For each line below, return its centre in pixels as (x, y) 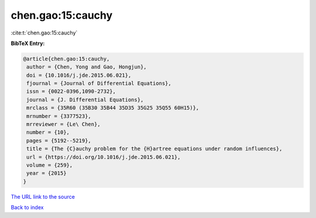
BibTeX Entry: (28, 43)
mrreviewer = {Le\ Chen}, (63, 124)
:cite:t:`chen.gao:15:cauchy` (44, 33)
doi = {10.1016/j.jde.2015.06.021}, (79, 75)
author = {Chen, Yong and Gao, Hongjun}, (87, 67)
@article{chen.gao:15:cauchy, (66, 59)
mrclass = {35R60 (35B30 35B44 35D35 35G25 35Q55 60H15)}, (113, 108)
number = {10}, (48, 132)
